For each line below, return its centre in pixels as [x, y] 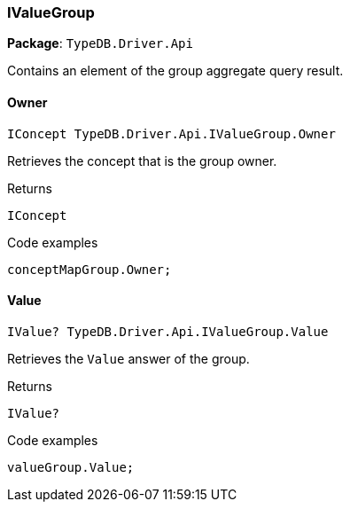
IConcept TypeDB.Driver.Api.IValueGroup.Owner [171, 133]
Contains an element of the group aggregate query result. [175, 71]
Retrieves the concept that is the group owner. [142, 161]
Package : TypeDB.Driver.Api [100, 43]
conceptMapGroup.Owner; [89, 269]
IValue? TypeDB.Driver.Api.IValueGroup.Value [168, 331]
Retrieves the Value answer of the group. [128, 358]
